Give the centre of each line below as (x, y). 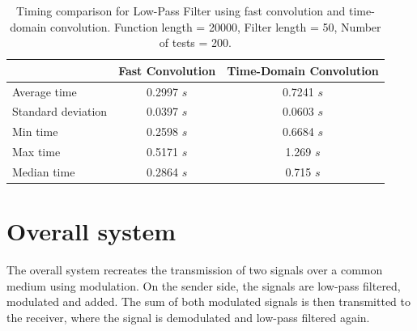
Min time (35, 132)
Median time (44, 172)
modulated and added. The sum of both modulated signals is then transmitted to (209, 301)
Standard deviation (60, 111)
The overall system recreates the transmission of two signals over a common (195, 270)
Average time (45, 91)
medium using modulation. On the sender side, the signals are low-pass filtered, (204, 285)
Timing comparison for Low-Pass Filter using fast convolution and (181, 11)
